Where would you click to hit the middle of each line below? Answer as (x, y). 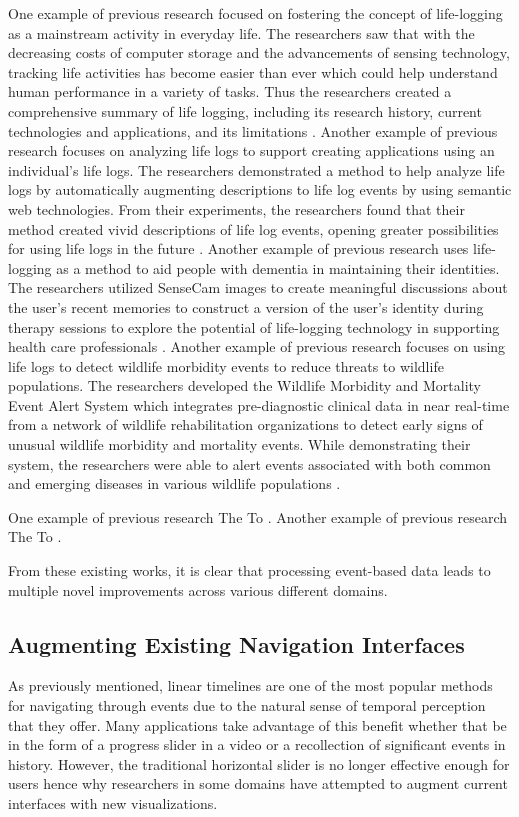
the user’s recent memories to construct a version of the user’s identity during (246, 306)
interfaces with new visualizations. (113, 802)
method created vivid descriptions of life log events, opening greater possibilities (253, 228)
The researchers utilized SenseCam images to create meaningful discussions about (258, 287)
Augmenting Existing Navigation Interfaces (236, 643)
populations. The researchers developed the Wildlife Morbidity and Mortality (244, 385)
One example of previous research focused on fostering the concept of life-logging (255, 13)
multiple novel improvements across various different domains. (198, 589)
